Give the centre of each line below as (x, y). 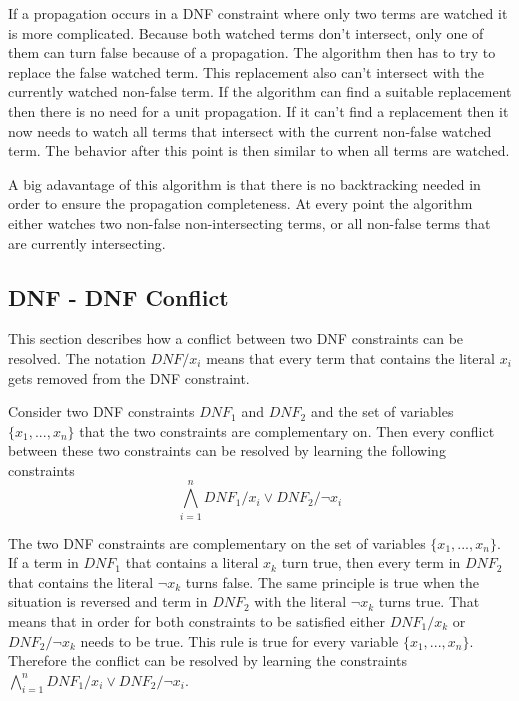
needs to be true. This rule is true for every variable (239, 640)
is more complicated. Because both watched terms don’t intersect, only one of (246, 32)
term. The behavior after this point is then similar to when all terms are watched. (259, 150)
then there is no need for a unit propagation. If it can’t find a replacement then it (258, 110)
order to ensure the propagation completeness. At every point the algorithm (240, 203)
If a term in (43, 562)
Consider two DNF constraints (101, 411)
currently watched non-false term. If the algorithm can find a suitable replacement (260, 91)
